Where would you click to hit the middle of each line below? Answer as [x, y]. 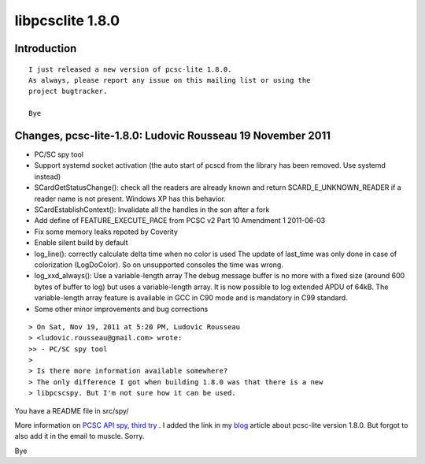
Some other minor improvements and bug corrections [121, 309]
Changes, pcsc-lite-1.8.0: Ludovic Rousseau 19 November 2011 [172, 135]
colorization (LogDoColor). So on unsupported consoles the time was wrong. [159, 265]
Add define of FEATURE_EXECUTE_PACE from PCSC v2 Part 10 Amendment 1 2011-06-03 [180, 221]
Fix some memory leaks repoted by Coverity [106, 232]
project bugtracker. [68, 91]
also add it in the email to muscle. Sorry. [79, 436]
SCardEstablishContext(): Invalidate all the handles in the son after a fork [152, 210]
